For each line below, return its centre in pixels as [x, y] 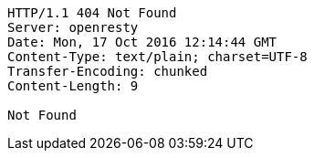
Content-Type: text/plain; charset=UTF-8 [157, 57]
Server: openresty [73, 27]
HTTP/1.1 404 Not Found [92, 13]
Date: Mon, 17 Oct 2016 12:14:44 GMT [142, 42]
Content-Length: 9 [73, 86]
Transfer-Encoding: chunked [108, 71]
